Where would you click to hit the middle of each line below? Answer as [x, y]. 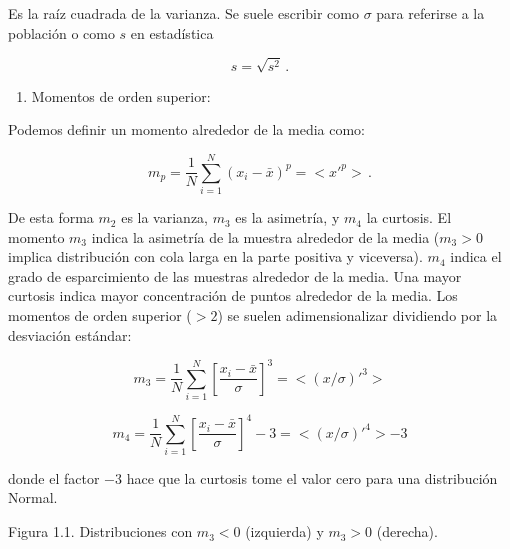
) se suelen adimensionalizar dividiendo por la [357, 315]
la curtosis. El [409, 217]
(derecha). [407, 531]
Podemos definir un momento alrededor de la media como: [186, 129]
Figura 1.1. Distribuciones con [100, 531]
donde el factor [54, 477]
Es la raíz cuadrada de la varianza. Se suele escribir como [183, 13]
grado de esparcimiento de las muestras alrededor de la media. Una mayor [235, 275]
